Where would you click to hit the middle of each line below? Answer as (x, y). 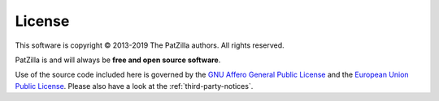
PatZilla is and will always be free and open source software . (118, 60)
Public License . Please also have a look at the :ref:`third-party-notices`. (134, 86)
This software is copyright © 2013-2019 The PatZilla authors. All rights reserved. (150, 45)
